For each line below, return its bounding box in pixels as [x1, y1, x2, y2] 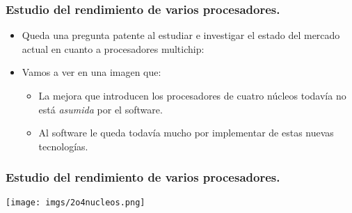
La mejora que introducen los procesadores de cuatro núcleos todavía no [38, 88, 346, 102]
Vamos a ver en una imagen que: [22, 65, 161, 79]
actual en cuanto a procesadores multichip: [22, 41, 205, 56]
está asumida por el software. [38, 102, 163, 116]
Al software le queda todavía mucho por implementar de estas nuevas [38, 125, 334, 140]
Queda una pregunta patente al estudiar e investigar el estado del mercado [22, 28, 340, 42]
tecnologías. [38, 139, 88, 153]
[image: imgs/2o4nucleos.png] [6, 197, 145, 207]
